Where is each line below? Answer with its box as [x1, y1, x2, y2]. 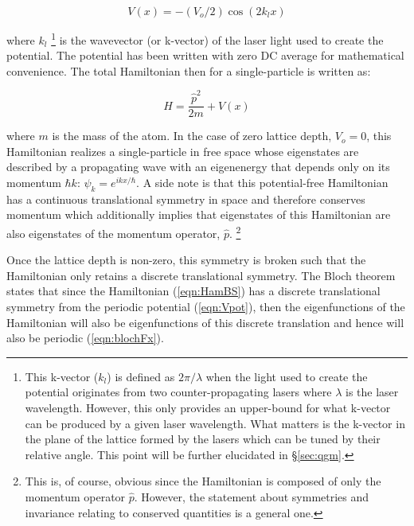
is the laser [345, 384, 399, 400]
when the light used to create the [205, 368, 368, 384]
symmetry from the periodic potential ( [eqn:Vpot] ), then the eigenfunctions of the [6, 298, 405, 315]
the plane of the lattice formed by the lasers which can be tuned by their [25, 431, 381, 447]
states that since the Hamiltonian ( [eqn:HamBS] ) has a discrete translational [6, 282, 381, 299]
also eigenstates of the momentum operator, [6, 224, 221, 241]
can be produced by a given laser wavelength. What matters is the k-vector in [25, 415, 405, 431]
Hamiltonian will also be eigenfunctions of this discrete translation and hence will [6, 314, 404, 330]
